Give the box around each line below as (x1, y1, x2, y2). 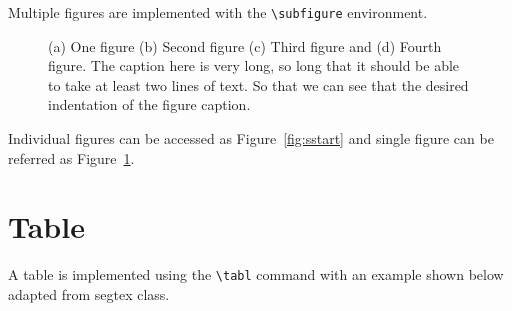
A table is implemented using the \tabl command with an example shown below (8, 264, 504, 285)
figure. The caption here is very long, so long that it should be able (48, 55, 460, 76)
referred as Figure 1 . (8, 147, 135, 168)
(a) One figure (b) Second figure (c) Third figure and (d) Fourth (48, 35, 442, 56)
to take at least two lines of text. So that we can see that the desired (48, 74, 469, 95)
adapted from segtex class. (8, 284, 170, 304)
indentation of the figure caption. (48, 94, 251, 115)
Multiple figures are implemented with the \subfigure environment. (8, 2, 428, 22)
